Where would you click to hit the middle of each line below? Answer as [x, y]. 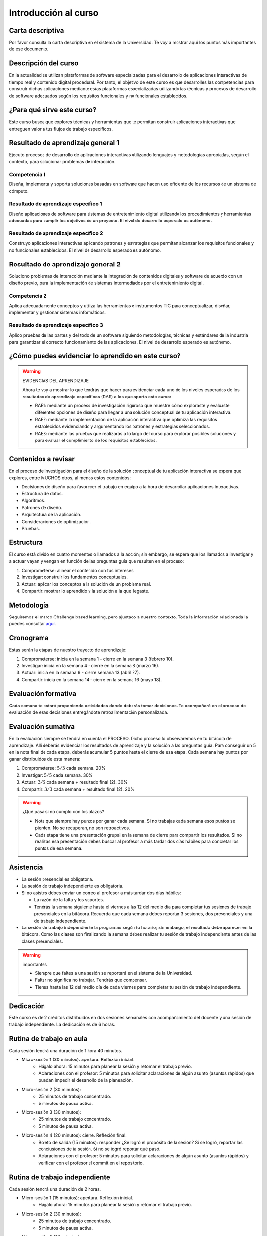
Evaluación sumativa [42, 727]
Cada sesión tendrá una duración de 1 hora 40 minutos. [66, 1050]
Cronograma [29, 638]
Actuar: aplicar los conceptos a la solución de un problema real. [87, 584]
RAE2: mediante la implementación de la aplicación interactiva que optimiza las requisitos [126, 419]
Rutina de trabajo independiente [60, 1177]
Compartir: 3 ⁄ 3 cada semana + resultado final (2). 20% [78, 789]
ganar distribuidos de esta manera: [45, 759]
